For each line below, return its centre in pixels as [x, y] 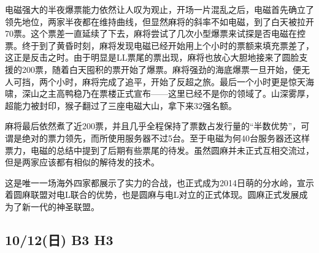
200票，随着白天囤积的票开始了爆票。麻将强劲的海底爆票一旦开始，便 [161, 69]
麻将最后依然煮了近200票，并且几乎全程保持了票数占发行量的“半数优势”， [153, 126]
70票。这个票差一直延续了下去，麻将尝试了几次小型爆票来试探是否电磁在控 [155, 33]
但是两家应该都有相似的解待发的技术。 [82, 162]
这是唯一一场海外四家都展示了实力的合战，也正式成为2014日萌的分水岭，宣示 [159, 182]
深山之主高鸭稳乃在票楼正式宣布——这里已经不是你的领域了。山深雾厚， [168, 93]
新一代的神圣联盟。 [60, 206]
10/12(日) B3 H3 [59, 239]
